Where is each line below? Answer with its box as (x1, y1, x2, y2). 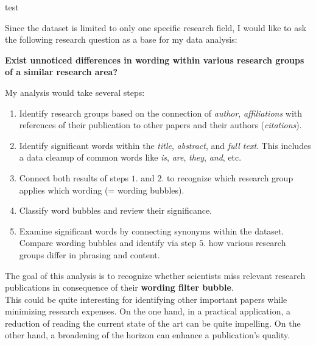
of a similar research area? (5, 65, 118, 78)
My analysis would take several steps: (5, 85, 145, 98)
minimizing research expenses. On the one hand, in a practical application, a (5, 305, 290, 318)
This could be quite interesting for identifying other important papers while (5, 292, 287, 305)
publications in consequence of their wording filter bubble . (5, 281, 234, 294)
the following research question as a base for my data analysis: (5, 33, 237, 46)
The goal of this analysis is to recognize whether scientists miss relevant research (5, 269, 306, 281)
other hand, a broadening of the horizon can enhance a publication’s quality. (5, 329, 290, 341)
